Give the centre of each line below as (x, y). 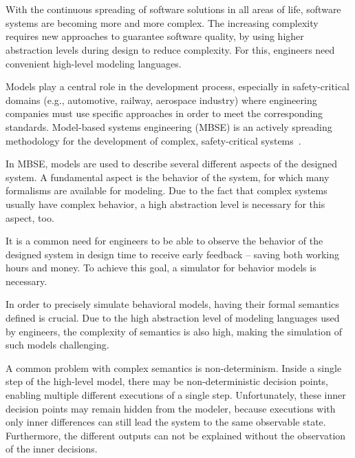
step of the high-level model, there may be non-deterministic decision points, (167, 381)
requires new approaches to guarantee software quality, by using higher (155, 36)
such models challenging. (57, 345)
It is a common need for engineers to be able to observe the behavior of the (164, 241)
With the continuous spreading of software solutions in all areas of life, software (173, 9)
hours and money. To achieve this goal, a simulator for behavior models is (161, 268)
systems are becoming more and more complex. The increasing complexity (162, 22)
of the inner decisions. (52, 449)
